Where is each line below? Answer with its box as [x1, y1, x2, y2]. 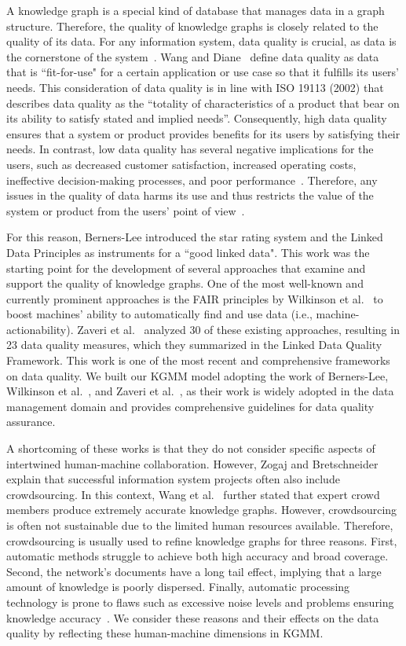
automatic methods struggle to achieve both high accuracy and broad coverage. [6, 548, 389, 564]
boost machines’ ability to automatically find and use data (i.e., [6, 306, 313, 322]
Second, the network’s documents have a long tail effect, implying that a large [6, 563, 382, 579]
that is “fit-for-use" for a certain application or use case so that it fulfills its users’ [6, 64, 399, 80]
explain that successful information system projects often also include [6, 471, 340, 487]
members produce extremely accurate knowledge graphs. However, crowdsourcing [6, 501, 397, 518]
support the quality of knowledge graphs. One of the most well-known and [6, 275, 364, 292]
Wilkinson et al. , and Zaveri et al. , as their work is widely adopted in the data [6, 383, 394, 399]
